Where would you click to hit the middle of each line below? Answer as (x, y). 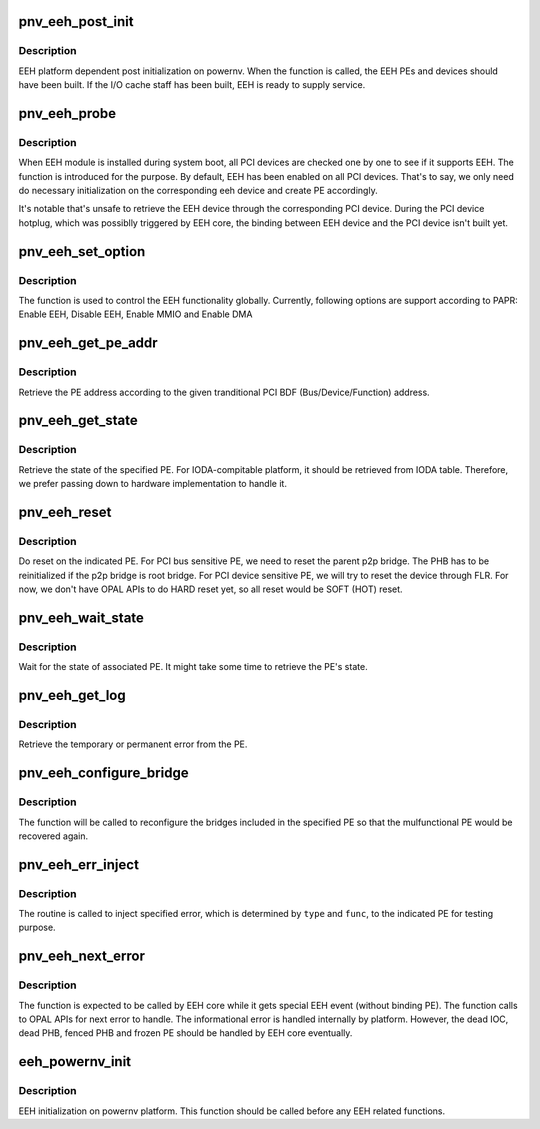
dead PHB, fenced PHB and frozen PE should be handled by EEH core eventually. (185, 1033)
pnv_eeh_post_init (76, 21)
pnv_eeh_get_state (78, 420)
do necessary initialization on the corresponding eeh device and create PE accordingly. (198, 191)
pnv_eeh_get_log (72, 695)
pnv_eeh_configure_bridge (103, 773)
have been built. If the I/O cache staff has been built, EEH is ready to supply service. (192, 85)
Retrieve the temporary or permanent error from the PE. (133, 744)
